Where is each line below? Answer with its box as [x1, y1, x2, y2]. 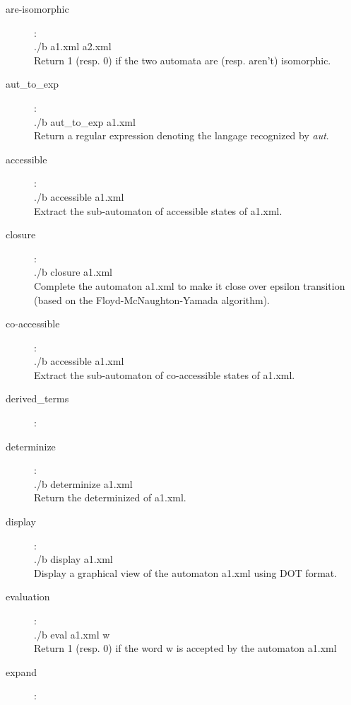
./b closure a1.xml [34, 264, 112, 279]
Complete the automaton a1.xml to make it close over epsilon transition [34, 278, 345, 293]
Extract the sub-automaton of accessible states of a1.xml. [34, 203, 282, 218]
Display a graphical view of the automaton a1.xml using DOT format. [34, 565, 338, 580]
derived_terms [6, 391, 69, 406]
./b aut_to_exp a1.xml [34, 114, 136, 129]
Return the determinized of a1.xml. [34, 490, 186, 505]
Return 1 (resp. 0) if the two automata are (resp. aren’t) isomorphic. [34, 52, 331, 67]
